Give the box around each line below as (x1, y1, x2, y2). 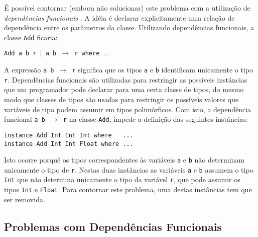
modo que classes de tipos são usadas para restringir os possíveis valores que (4, 94, 239, 104)
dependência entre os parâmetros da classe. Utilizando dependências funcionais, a (4, 22, 254, 33)
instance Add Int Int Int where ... (4, 131, 134, 139)
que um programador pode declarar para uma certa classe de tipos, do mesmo (4, 84, 244, 95)
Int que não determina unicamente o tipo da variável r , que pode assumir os (4, 174, 240, 185)
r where (74, 50, 100, 57)
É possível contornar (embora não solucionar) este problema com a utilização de (4, 3, 250, 13)
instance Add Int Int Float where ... (4, 140, 134, 147)
